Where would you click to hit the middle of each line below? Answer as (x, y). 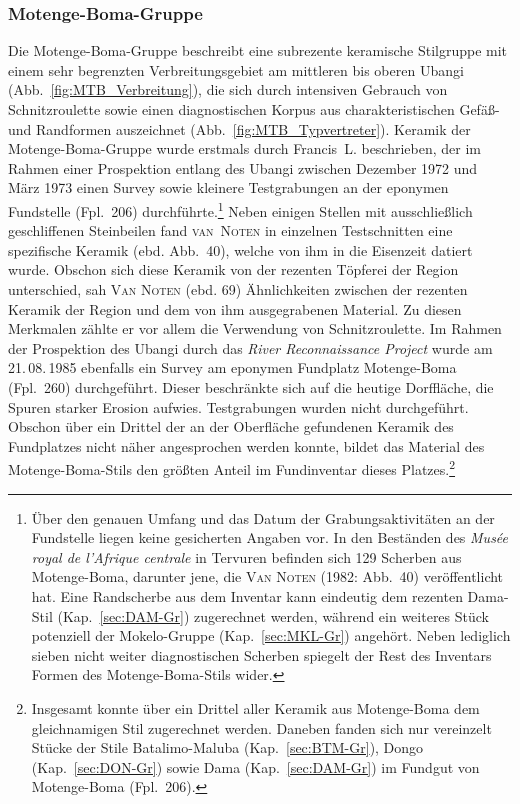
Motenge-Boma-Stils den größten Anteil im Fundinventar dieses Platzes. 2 (232, 467)
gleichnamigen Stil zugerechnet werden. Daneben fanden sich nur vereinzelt (261, 727)
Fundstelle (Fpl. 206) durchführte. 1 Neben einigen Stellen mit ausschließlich (240, 209)
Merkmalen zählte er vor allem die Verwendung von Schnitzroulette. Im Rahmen (255, 328)
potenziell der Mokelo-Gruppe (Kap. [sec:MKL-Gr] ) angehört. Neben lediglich (271, 635)
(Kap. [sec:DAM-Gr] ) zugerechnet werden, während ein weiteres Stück (273, 615)
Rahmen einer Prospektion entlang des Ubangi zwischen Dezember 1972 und (243, 167)
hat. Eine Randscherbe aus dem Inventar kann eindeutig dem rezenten (247, 595)
